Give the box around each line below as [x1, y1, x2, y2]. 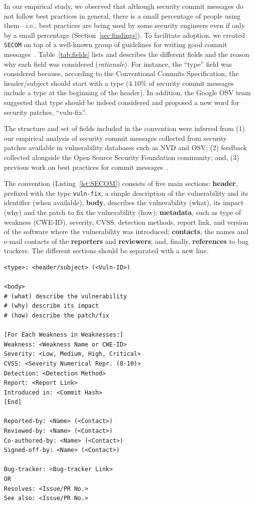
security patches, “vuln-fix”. [4, 106, 87, 117]
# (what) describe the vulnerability [4, 292, 127, 300]
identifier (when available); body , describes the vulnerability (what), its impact [4, 197, 244, 208]
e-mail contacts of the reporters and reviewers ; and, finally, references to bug [4, 236, 249, 246]
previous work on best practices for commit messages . [4, 161, 169, 172]
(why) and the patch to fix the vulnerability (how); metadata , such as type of [4, 207, 241, 217]
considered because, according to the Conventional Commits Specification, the [4, 68, 239, 79]
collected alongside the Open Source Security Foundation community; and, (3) [4, 152, 239, 162]
